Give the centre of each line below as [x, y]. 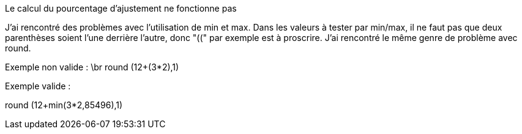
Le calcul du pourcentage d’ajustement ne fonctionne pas [121, 8]
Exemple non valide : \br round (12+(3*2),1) [92, 67]
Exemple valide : [38, 86]
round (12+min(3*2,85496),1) [64, 105]
